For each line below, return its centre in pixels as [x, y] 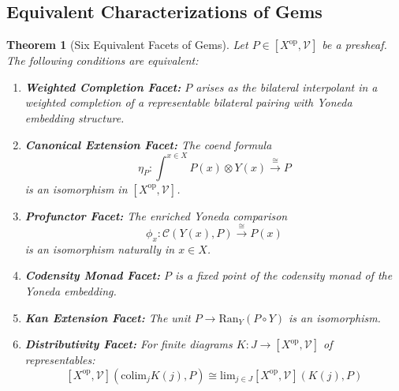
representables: [60, 360]
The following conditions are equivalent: [103, 60]
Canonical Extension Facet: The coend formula [148, 144]
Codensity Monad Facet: [92, 275]
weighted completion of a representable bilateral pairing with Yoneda [188, 102]
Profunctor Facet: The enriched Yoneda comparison [156, 215]
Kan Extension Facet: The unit [108, 317]
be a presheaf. [354, 45]
